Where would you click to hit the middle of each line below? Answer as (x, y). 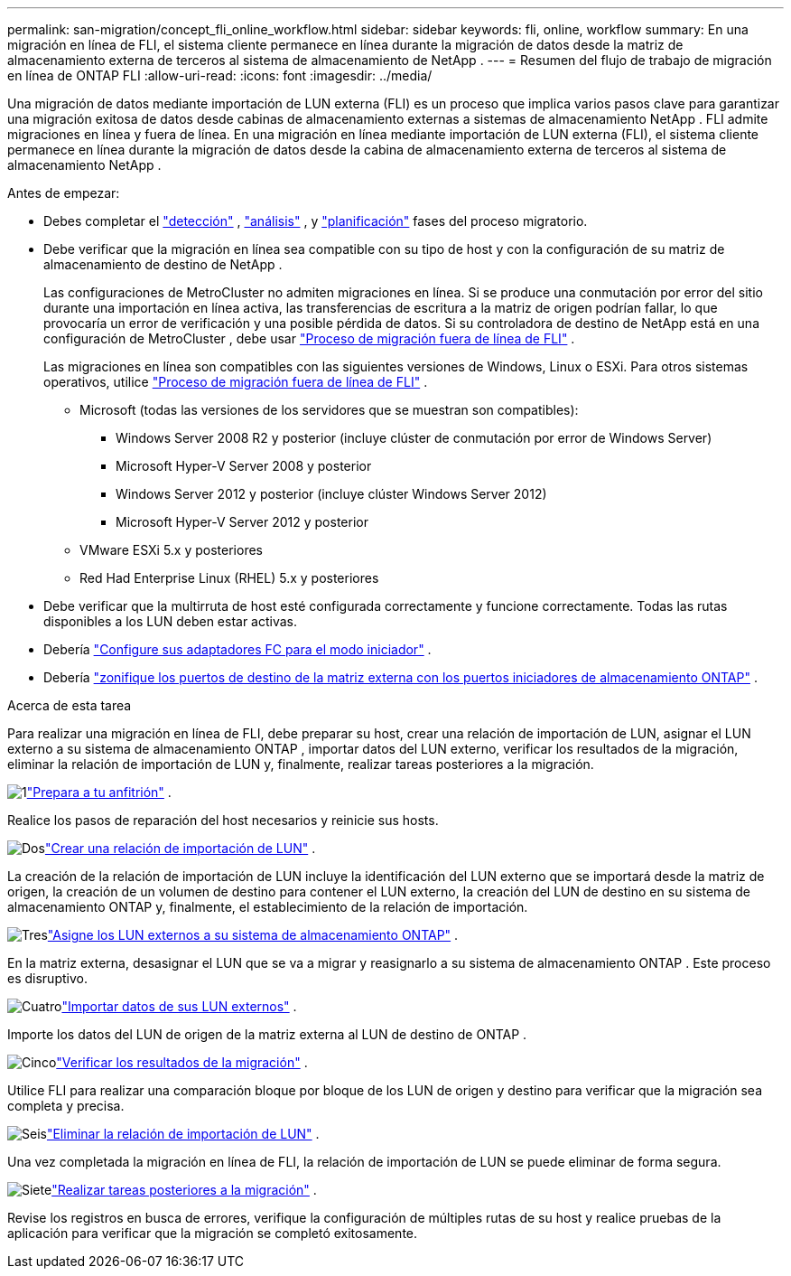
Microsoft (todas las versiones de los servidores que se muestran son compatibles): (329, 410)
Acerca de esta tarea (70, 705)
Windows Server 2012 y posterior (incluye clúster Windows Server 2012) (331, 494)
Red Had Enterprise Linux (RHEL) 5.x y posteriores (229, 578)
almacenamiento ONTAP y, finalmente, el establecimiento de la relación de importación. (268, 907)
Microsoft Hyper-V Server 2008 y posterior (244, 466)
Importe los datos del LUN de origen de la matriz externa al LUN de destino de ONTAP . (267, 1034)
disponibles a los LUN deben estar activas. (171, 621)
